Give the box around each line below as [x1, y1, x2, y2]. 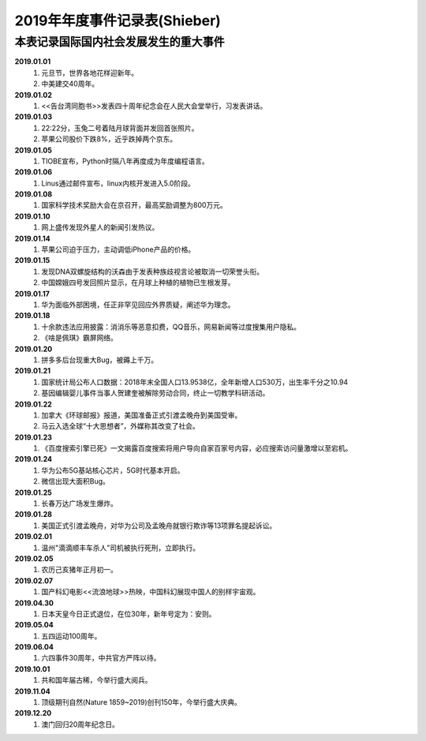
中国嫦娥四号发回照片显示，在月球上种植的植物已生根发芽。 [41, 278, 235, 287]
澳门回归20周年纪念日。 [41, 719, 120, 729]
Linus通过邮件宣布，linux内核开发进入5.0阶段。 [41, 178, 195, 188]
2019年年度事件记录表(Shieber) [14, 12, 221, 29]
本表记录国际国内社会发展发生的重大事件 [14, 35, 225, 49]
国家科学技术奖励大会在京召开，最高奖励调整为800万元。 [41, 200, 228, 210]
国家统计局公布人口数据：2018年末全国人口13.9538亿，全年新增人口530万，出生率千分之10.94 [41, 377, 349, 387]
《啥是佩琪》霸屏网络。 [41, 333, 118, 342]
